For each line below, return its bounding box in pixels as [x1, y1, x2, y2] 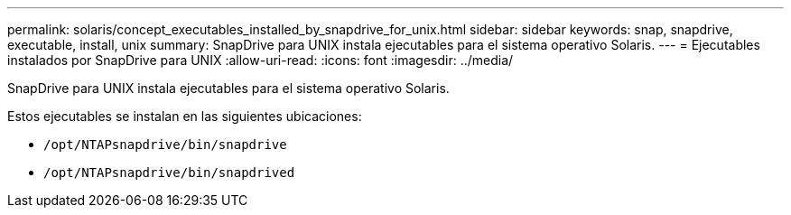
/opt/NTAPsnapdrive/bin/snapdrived [43, 165, 295, 180]
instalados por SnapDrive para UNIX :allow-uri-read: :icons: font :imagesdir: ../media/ [7, 52, 514, 68]
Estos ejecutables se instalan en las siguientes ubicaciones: [7, 108, 362, 124]
